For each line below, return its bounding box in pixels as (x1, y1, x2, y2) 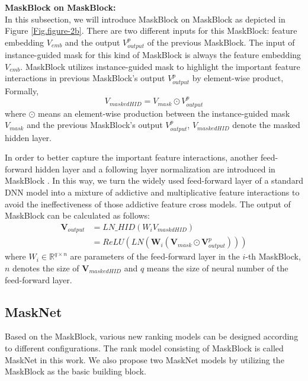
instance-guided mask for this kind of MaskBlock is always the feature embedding (5, 49, 301, 61)
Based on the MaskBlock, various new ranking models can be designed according (5, 330, 299, 342)
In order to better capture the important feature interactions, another (5, 151, 258, 164)
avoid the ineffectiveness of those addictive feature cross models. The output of (5, 197, 291, 210)
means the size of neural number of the (146, 261, 288, 274)
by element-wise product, (192, 72, 284, 84)
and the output (65, 36, 120, 48)
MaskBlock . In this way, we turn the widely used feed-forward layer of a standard (5, 174, 303, 187)
